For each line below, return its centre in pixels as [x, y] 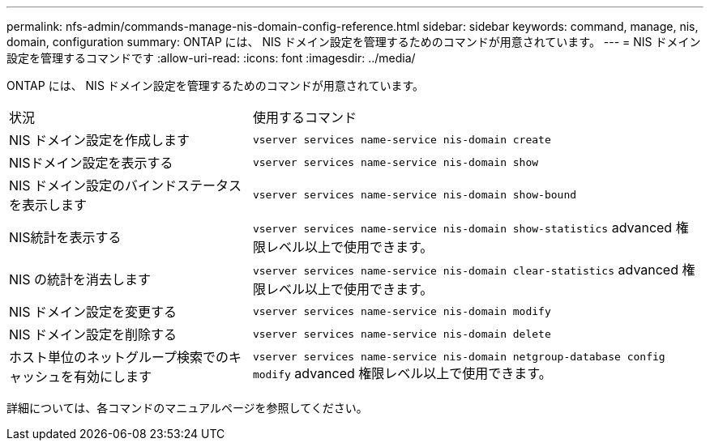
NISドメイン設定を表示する [91, 163]
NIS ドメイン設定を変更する [93, 312]
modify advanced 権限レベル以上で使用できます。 [402, 373]
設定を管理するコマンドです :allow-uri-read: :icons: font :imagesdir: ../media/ [211, 58]
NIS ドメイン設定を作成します [100, 140]
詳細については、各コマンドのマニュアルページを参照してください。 [187, 408]
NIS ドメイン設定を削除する [93, 334]
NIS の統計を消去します [80, 279]
